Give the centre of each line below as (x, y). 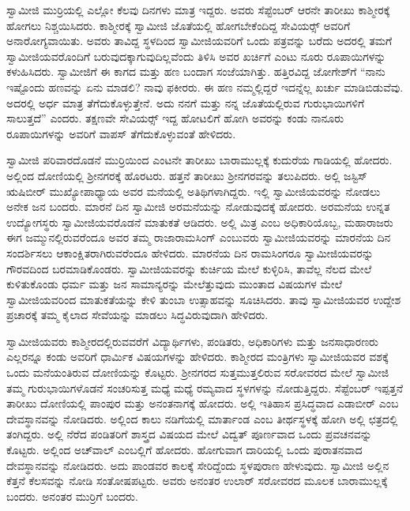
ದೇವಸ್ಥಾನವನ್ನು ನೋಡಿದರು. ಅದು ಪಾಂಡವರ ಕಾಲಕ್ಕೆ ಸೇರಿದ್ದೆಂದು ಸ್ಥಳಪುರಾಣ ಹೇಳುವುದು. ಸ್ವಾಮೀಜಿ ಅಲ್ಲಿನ (198, 465)
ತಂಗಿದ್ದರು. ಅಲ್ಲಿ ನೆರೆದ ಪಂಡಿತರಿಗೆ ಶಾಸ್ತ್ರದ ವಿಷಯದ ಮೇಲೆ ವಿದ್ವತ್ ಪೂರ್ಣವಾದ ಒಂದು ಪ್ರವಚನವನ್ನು (189, 434)
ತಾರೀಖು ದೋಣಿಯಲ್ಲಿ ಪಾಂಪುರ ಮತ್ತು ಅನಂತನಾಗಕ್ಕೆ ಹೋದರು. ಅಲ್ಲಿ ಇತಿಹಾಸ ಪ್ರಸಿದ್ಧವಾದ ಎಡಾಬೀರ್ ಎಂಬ (203, 403)
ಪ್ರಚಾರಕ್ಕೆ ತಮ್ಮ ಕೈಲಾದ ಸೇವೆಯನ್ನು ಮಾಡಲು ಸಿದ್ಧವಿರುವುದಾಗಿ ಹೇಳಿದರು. (137, 315)
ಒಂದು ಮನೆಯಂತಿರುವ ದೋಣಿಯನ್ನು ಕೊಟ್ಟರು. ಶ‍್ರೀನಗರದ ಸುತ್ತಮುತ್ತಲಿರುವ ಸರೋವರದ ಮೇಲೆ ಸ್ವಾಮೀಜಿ (198, 372)
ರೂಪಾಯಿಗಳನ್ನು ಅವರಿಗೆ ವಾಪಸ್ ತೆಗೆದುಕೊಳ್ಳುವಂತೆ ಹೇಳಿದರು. (121, 133)
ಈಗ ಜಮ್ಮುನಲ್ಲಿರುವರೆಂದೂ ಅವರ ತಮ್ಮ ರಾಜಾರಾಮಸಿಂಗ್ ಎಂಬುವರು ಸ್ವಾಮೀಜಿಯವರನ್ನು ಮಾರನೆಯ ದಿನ (199, 237)
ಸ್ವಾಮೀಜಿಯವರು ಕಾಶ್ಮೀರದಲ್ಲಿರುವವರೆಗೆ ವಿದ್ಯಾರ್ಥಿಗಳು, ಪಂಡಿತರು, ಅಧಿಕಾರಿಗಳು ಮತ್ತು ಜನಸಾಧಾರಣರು (192, 341)
